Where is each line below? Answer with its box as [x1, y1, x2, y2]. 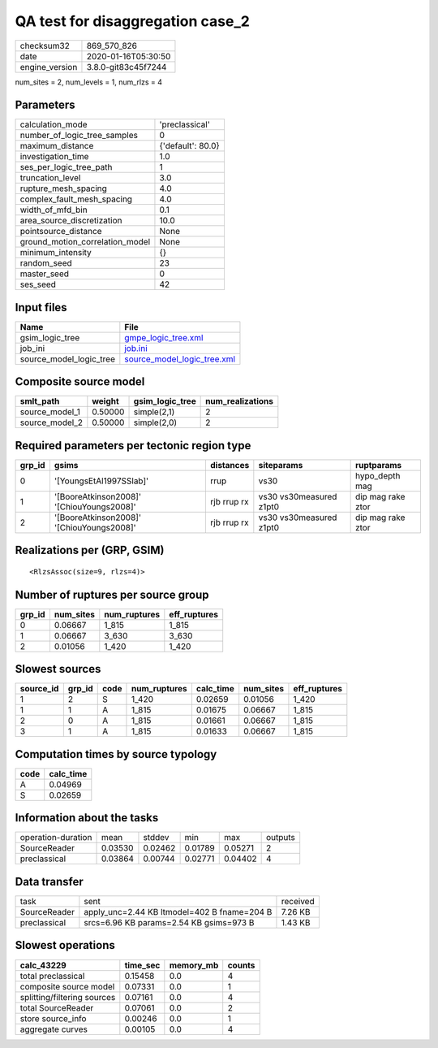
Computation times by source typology [15, 747, 217, 761]
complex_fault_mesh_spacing [19, 193, 133, 205]
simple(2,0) [133, 417, 178, 428]
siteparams [258, 460, 303, 470]
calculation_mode [19, 119, 88, 130]
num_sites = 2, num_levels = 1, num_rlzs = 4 [15, 77, 162, 87]
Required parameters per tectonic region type [15, 439, 251, 453]
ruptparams [354, 460, 402, 470]
